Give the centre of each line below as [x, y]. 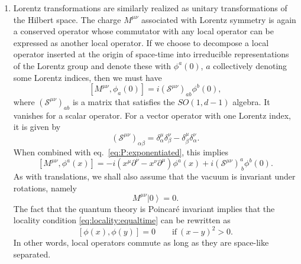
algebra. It [251, 101]
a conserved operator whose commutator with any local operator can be [143, 31]
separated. [32, 254]
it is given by [37, 127]
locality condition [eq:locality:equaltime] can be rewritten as [122, 220]
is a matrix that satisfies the [124, 101]
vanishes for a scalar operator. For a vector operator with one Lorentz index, [152, 115]
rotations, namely [45, 188]
